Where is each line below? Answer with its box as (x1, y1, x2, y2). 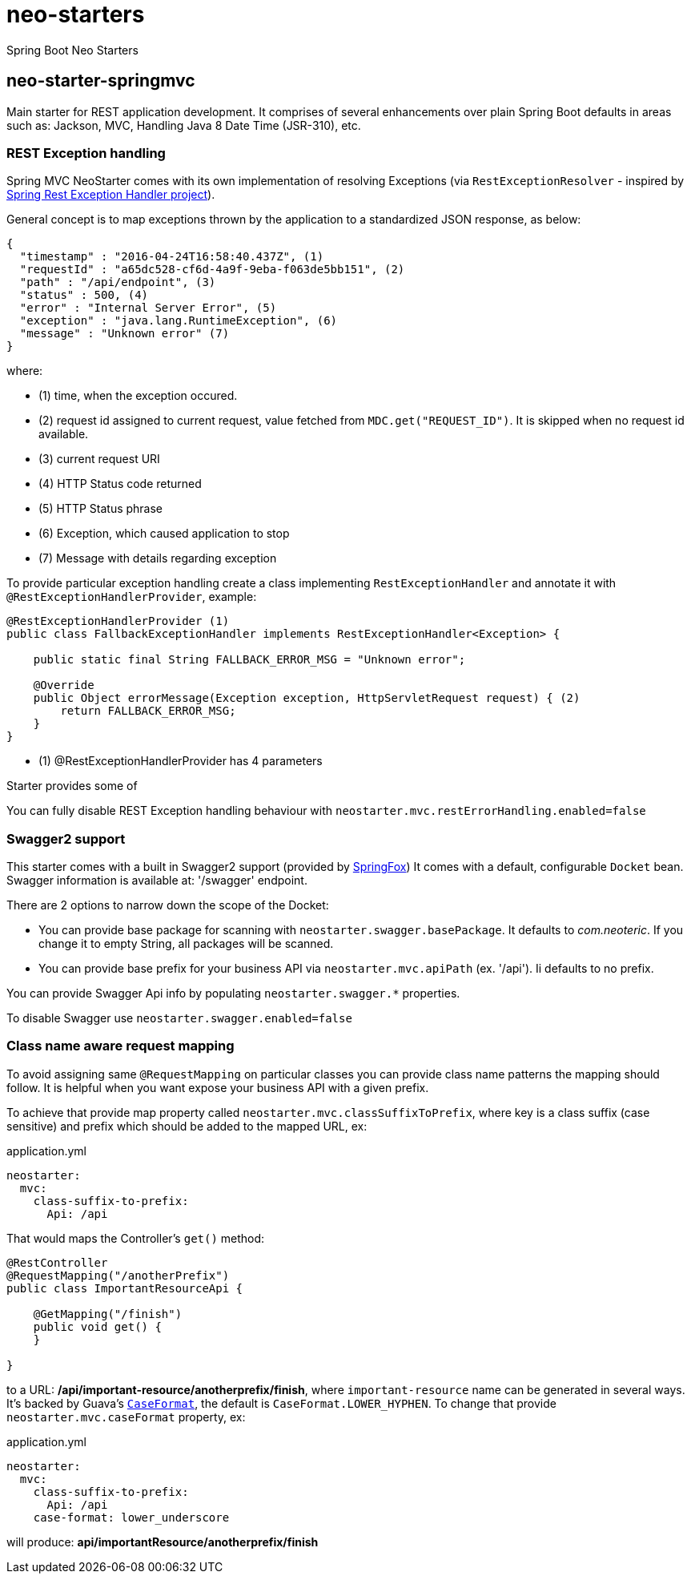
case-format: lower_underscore (33, 1510, 230, 1524)
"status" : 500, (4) (19, 288, 149, 302)
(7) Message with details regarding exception (38, 551, 277, 566)
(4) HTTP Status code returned (38, 477, 202, 491)
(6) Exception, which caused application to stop (38, 526, 290, 541)
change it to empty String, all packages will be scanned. (38, 937, 334, 951)
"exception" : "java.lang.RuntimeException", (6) (19, 314, 338, 328)
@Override (33, 679, 94, 692)
